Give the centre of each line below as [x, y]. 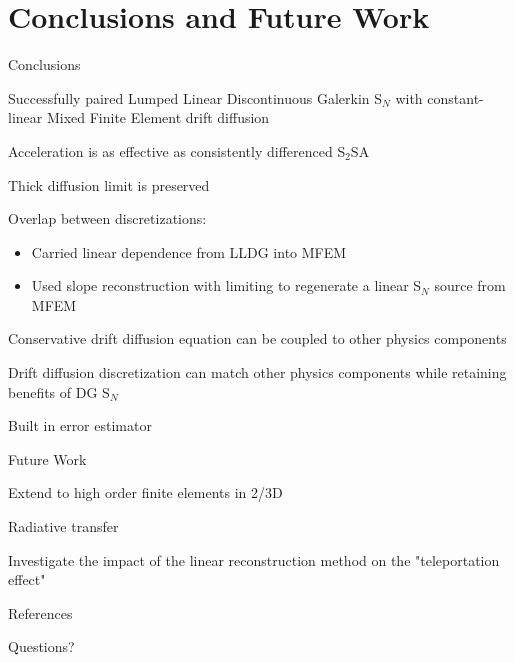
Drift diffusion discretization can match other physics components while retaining [257, 372]
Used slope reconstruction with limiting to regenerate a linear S [226, 285]
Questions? [41, 646]
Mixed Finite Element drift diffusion [158, 117]
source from [470, 285]
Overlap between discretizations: [107, 218]
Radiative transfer [63, 526]
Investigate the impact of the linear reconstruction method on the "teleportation [254, 559]
